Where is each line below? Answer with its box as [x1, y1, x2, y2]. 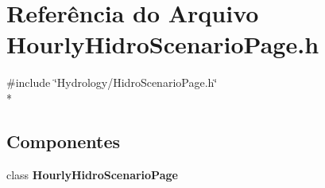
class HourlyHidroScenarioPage [6, 166, 178, 182]
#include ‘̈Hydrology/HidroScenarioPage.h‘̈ [6, 74, 218, 91]
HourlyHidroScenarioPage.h [6, 28, 319, 61]
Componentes [6, 128, 121, 153]
